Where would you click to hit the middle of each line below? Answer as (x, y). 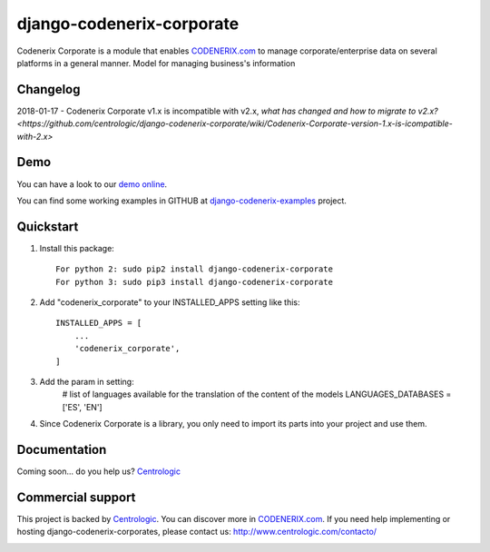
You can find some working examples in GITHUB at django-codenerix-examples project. (181, 201)
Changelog (49, 89)
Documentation (62, 449)
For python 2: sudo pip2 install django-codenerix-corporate (194, 269)
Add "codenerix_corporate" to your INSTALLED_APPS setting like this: (170, 302)
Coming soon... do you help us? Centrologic (99, 471)
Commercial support (76, 497)
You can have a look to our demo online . (92, 184)
